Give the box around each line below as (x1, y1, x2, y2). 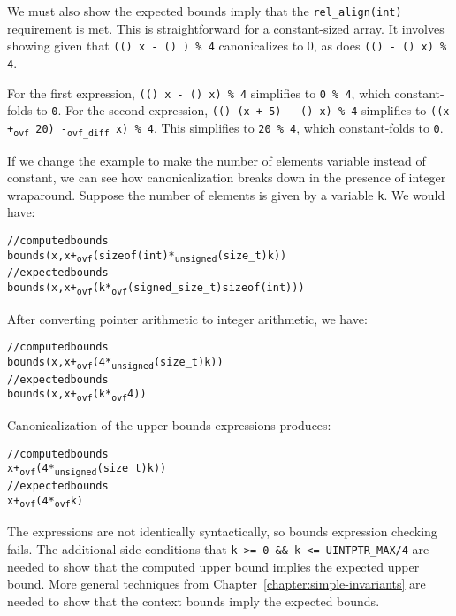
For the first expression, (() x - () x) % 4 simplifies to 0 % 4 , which (7, 83, 391, 102)
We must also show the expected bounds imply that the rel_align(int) (7, 2, 402, 19)
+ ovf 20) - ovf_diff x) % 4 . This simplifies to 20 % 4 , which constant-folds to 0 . (7, 118, 444, 138)
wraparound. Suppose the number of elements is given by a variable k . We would (7, 185, 445, 204)
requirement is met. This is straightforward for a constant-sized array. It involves (7, 19, 445, 37)
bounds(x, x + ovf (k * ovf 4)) (7, 388, 147, 404)
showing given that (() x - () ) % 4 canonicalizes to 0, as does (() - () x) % (7, 36, 447, 55)
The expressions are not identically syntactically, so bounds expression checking (7, 522, 437, 541)
